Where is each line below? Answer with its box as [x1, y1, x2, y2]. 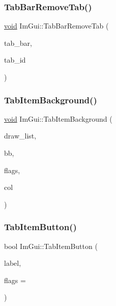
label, [4, 258, 21, 268]
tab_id [4, 54, 26, 65]
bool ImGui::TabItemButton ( [4, 240, 98, 251]
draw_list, [4, 130, 37, 141]
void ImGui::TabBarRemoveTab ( [4, 20, 109, 31]
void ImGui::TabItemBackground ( [4, 113, 112, 124]
